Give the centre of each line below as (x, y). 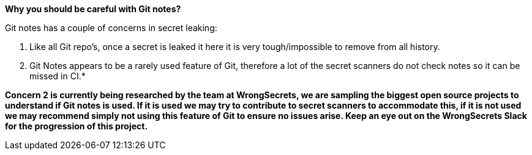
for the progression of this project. (77, 126)
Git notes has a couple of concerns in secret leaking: (111, 28)
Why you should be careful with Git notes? (93, 9)
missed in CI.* (58, 76)
